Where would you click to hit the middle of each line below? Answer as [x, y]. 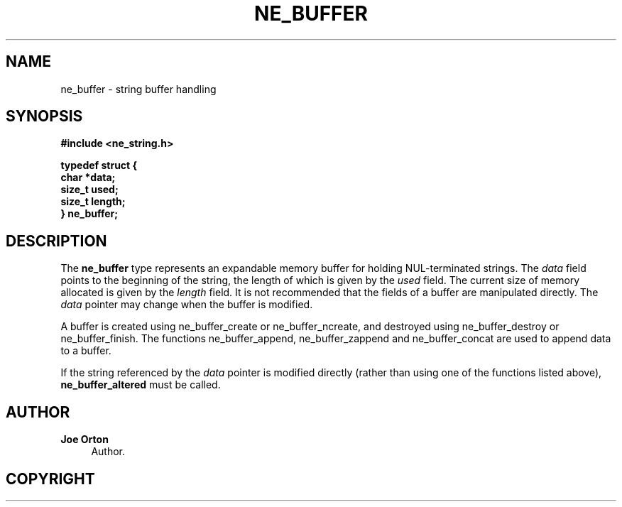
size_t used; [89, 190]
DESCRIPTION [56, 241]
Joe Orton [84, 440]
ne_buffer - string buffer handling [138, 89]
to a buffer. [86, 351]
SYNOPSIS [44, 116]
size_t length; [93, 202]
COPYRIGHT [50, 479]
